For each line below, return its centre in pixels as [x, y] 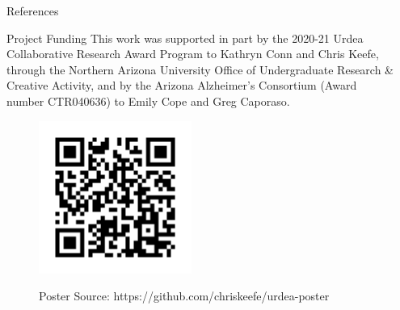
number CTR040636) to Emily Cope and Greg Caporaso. [148, 101]
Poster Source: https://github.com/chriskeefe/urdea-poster [184, 296]
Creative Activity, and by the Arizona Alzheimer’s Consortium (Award [182, 85]
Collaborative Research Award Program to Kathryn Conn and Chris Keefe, [193, 54]
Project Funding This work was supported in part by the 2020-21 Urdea [185, 38]
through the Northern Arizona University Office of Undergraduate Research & [200, 69]
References [33, 10]
